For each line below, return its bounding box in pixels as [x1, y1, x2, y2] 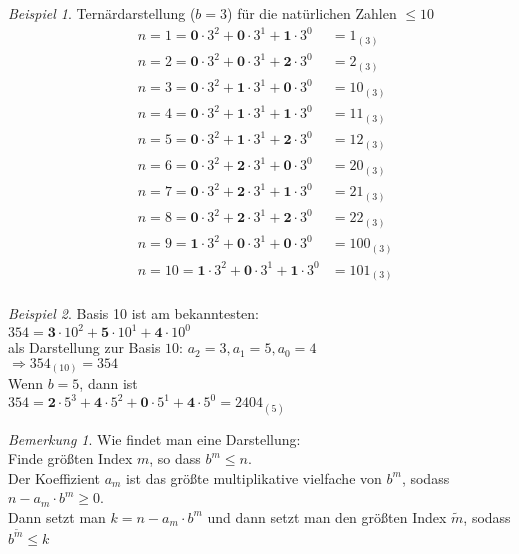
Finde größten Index [8, 448, 133, 469]
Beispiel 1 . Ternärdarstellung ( [8, 3, 196, 23]
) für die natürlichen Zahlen [227, 3, 397, 23]
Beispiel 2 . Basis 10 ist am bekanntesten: [8, 303, 259, 324]
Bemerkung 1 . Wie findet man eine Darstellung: [8, 428, 301, 449]
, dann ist [79, 373, 138, 394]
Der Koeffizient [8, 467, 100, 488]
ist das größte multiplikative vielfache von [126, 467, 382, 488]
